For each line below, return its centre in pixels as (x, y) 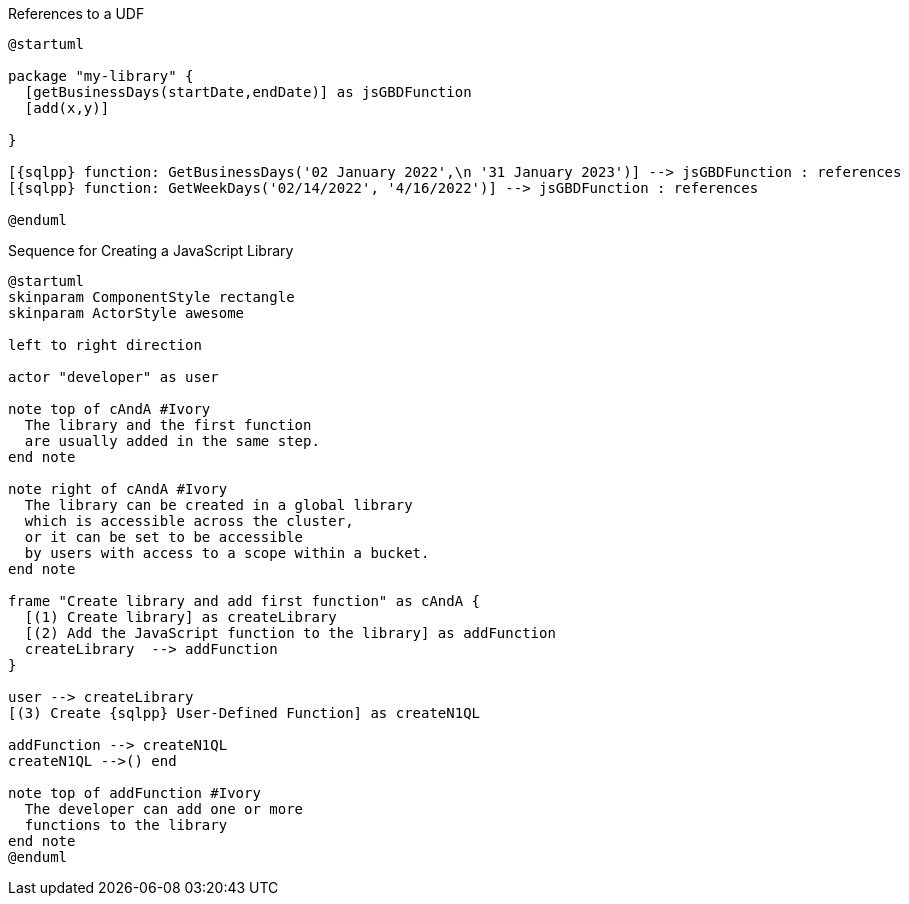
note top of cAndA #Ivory (109, 409)
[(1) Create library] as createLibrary (180, 617)
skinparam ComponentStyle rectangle (151, 297)
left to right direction (105, 345)
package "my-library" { (101, 76)
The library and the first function (168, 425)
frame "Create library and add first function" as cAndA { (244, 601)
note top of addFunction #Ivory (134, 793)
